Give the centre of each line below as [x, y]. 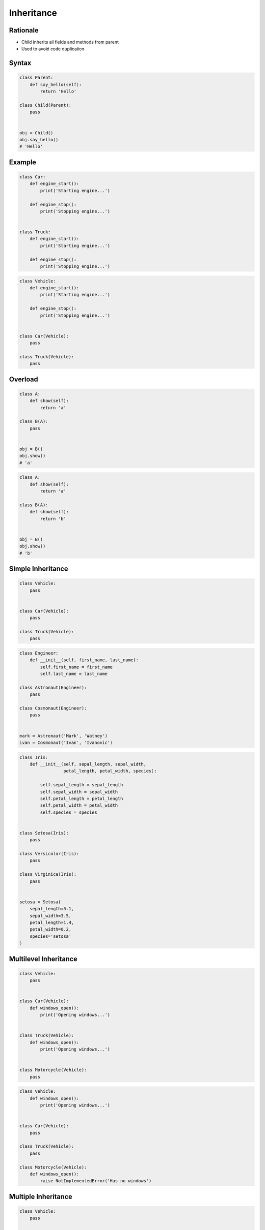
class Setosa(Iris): [44, 833]
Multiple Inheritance [41, 1196]
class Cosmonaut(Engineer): [53, 708]
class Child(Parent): [45, 105]
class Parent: [36, 78]
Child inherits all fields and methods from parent [70, 42]
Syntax [20, 63]
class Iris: [34, 757]
